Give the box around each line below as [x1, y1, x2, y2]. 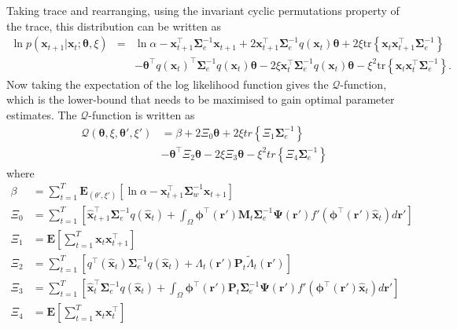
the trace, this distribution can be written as [6, 17, 221, 34]
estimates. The [6, 106, 77, 122]
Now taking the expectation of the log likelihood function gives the [6, 75, 329, 92]
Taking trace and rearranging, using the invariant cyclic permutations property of [6, 2, 400, 18]
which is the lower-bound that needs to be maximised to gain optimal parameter [6, 91, 395, 108]
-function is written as [88, 106, 195, 122]
